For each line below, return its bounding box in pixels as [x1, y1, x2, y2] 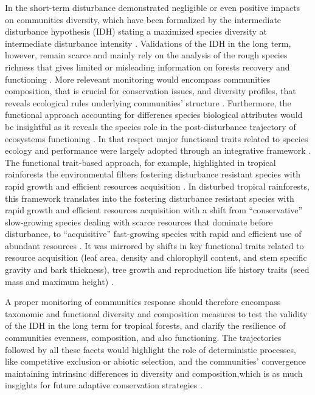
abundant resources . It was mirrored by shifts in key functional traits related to [5, 239, 304, 252]
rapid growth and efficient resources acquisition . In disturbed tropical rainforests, [5, 179, 310, 192]
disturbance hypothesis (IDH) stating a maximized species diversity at [5, 25, 267, 38]
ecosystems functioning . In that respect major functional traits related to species [5, 132, 308, 145]
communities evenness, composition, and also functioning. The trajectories [5, 331, 282, 344]
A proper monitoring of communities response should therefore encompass [5, 295, 281, 308]
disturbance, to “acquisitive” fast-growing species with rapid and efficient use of [5, 227, 302, 240]
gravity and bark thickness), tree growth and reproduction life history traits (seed [5, 263, 310, 276]
